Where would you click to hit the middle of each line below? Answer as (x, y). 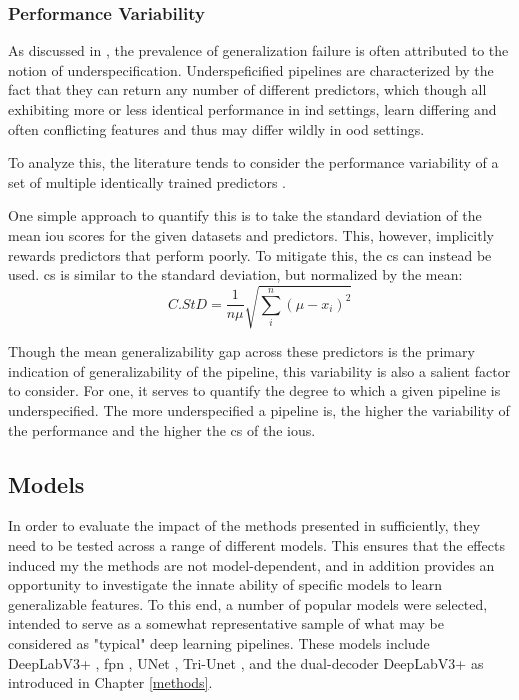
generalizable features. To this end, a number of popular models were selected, (248, 603)
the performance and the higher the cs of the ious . (162, 429)
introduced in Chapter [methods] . (110, 682)
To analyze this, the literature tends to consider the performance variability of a (253, 162)
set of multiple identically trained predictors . (147, 181)
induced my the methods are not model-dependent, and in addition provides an (251, 564)
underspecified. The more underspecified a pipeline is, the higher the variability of (259, 410)
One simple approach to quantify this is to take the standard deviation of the (245, 215)
